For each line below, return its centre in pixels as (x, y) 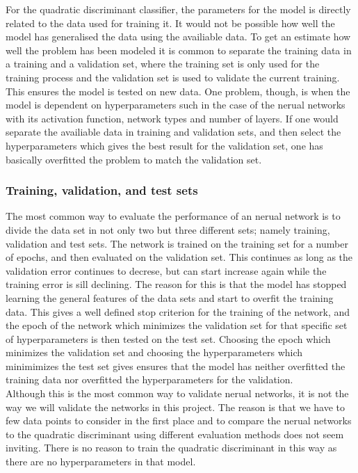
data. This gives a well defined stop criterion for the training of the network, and (178, 311)
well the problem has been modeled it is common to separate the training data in (179, 50)
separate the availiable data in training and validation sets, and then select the (173, 132)
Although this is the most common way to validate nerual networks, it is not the (177, 393)
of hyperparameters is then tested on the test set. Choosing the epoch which (168, 338)
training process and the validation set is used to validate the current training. (173, 77)
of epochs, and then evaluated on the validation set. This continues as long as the (179, 257)
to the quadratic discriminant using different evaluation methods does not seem (175, 434)
